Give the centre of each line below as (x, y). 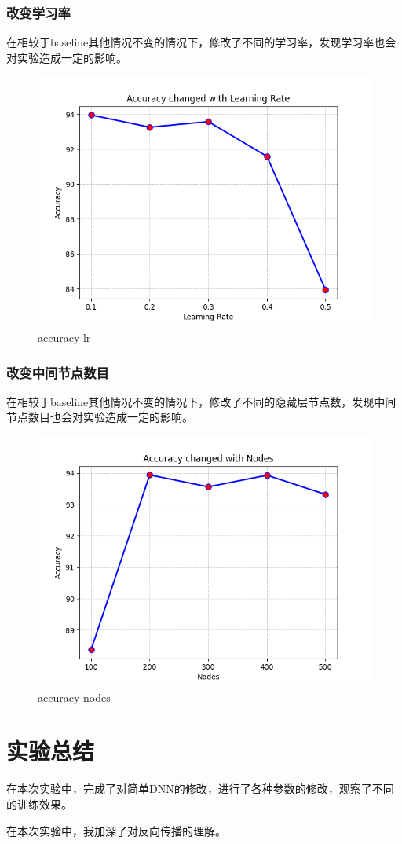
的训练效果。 (39, 804)
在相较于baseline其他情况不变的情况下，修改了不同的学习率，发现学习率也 (196, 42)
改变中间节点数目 (58, 372)
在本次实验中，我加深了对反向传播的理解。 (116, 830)
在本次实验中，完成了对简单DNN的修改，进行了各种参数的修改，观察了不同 (200, 789)
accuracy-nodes (74, 697)
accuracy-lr (64, 337)
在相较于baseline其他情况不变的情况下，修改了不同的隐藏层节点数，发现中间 (201, 401)
